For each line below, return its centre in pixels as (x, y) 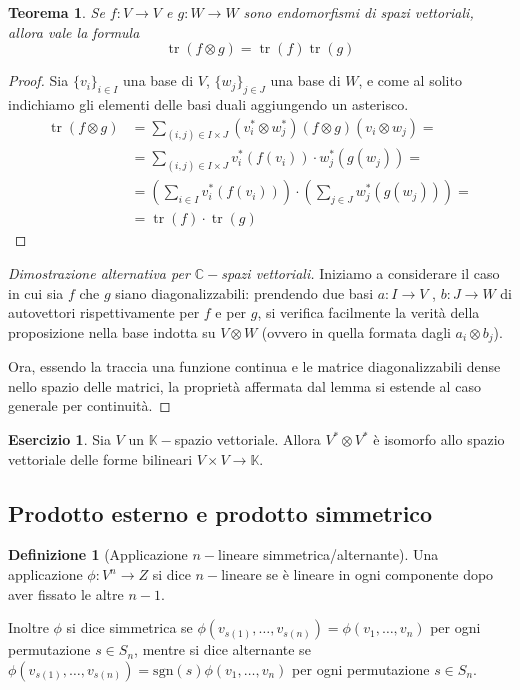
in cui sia (36, 292)
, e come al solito (410, 80)
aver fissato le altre (66, 593)
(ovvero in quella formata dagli (356, 331)
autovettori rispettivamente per (104, 312)
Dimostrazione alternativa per (99, 273)
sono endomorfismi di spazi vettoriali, (358, 12)
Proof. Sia (38, 80)
